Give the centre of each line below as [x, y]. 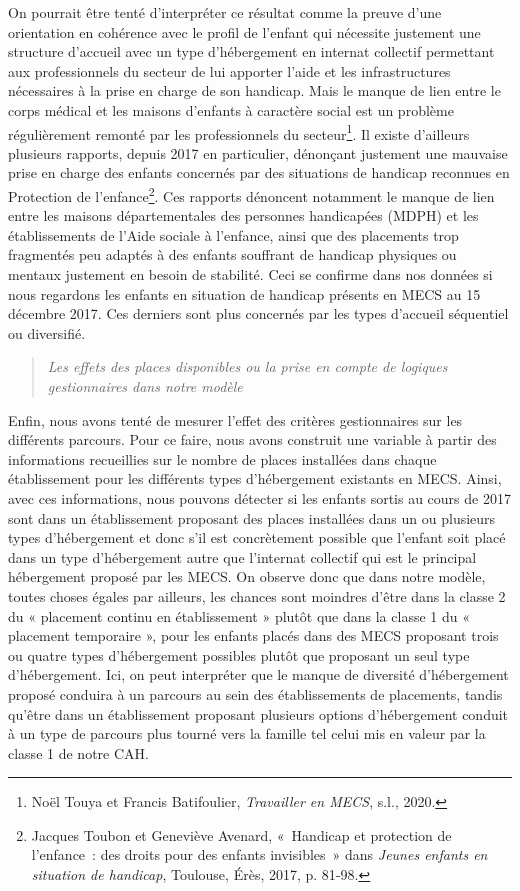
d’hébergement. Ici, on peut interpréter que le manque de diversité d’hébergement [258, 674]
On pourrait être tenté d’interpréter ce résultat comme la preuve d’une [225, 12]
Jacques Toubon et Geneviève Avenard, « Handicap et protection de [241, 834]
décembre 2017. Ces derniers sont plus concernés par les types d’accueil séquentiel [258, 313]
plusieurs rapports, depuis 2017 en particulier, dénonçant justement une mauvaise [258, 152]
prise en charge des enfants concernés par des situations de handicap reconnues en [259, 172]
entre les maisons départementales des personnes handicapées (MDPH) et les [243, 215]
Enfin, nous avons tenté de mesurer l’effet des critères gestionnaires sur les [235, 419]
